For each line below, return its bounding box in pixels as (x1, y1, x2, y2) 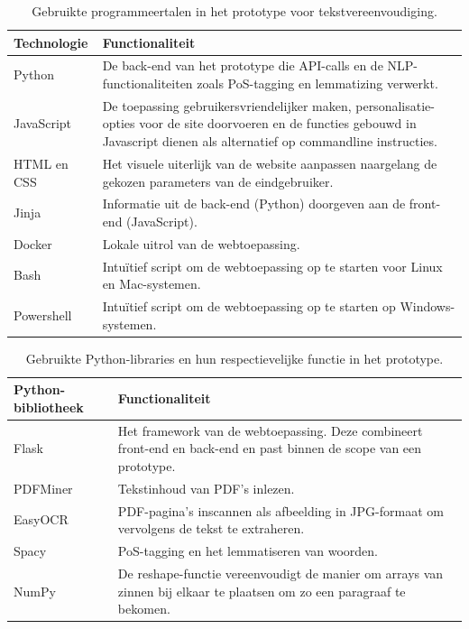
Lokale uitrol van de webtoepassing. (102, 234, 300, 253)
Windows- (400, 297, 455, 316)
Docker (14, 234, 52, 253)
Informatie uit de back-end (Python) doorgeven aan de (102, 194, 406, 213)
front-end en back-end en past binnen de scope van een (117, 439, 422, 458)
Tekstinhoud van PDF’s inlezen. (117, 478, 295, 497)
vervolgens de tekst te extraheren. (117, 519, 305, 538)
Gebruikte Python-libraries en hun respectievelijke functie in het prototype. (25, 348, 444, 367)
